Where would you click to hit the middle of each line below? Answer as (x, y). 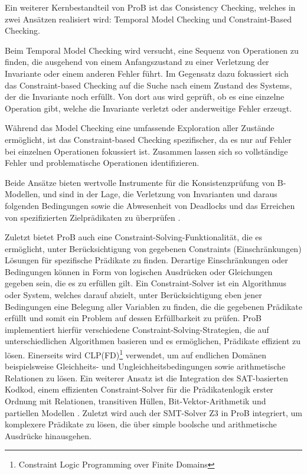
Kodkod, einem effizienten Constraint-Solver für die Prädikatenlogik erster (139, 389)
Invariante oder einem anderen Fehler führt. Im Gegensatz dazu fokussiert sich (147, 73)
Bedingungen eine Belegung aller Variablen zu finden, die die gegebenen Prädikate (153, 306)
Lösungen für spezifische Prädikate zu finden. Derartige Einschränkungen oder (146, 260)
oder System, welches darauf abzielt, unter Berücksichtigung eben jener (133, 295)
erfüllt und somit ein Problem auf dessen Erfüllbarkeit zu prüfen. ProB (133, 318)
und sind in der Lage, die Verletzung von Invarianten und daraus (160, 194)
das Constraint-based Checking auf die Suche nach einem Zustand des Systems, (148, 85)
